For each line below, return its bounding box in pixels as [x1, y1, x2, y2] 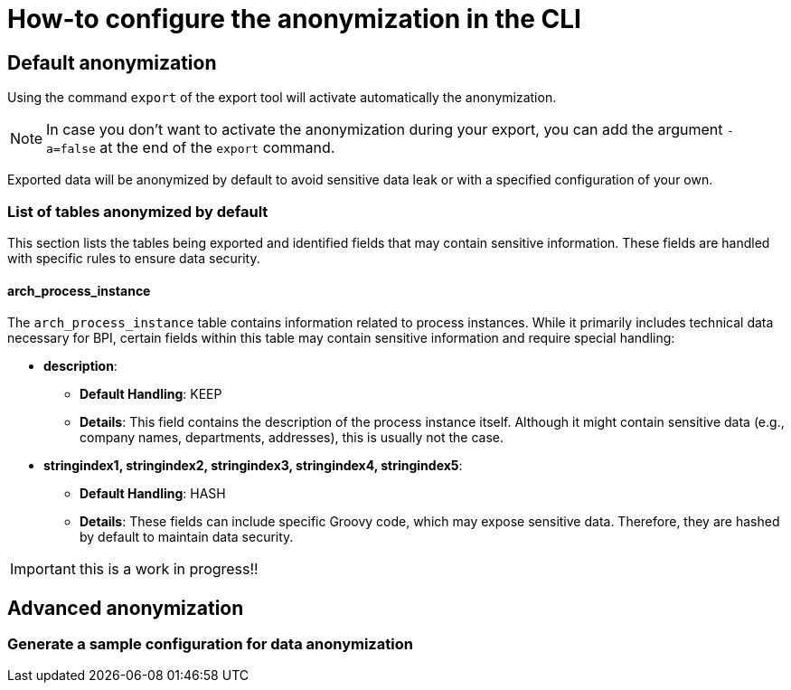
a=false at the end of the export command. [46, 138, 335, 157]
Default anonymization [7, 51, 217, 74]
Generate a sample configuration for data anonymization [7, 634, 413, 653]
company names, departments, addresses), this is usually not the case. [80, 430, 504, 446]
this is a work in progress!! [79, 560, 259, 579]
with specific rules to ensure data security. [7, 250, 260, 266]
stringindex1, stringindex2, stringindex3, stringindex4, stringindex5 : [43, 458, 463, 474]
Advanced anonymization [7, 596, 244, 619]
